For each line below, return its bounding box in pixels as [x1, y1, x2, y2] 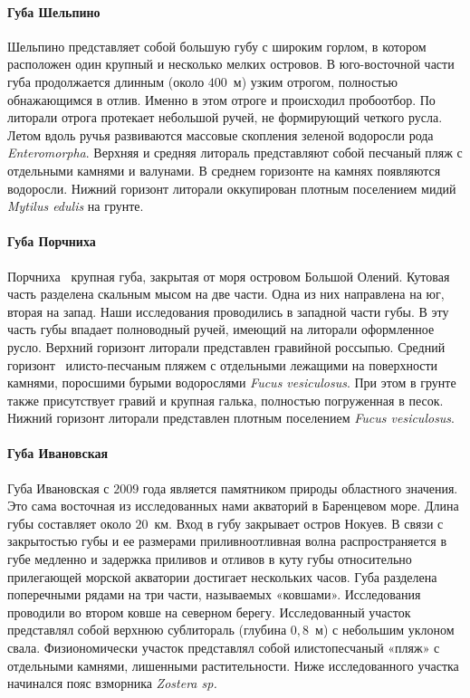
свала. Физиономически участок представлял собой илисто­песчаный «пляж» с [7, 638, 440, 657]
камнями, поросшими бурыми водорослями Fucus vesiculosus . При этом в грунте [7, 373, 456, 392]
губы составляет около [7, 513, 131, 532]
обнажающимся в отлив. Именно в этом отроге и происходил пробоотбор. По [7, 90, 436, 109]
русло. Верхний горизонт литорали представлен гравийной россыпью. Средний [7, 337, 446, 356]
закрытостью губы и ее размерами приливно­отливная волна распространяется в [7, 531, 446, 550]
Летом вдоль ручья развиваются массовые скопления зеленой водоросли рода [7, 125, 434, 144]
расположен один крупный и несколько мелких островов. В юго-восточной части [7, 54, 455, 73]
